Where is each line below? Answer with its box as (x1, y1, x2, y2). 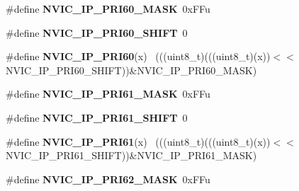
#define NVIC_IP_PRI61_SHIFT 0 (6, 110, 188, 125)
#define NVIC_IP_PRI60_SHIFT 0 (6, 25, 188, 40)
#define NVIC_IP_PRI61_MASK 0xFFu (6, 86, 210, 101)
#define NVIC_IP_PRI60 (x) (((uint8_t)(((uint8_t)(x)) (6, 49, 271, 64)
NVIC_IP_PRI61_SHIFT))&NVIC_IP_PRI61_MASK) (6, 148, 257, 163)
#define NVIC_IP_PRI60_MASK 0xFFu (6, 1, 210, 16)
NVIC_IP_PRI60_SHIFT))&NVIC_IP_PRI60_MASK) (6, 62, 257, 77)
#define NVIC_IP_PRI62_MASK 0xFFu (6, 171, 210, 186)
